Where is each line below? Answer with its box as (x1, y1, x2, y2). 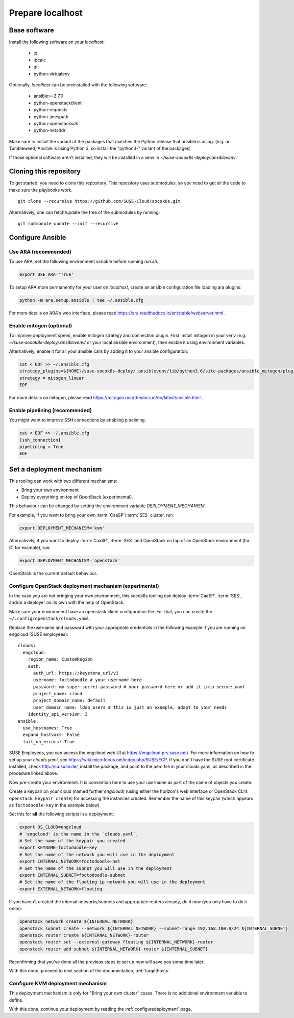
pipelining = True (19, 444, 64, 450)
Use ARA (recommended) (9, 248, 72, 255)
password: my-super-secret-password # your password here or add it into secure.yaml (33, 684, 245, 689)
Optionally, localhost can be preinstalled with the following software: (9, 82, 147, 88)
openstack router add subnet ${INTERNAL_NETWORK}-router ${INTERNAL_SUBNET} (19, 946, 208, 952)
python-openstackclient (33, 100, 82, 105)
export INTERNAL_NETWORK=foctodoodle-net (19, 859, 121, 864)
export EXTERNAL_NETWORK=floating (19, 886, 102, 891)
